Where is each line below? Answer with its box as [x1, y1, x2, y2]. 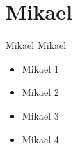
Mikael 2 [22, 85, 59, 99]
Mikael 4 [22, 132, 59, 146]
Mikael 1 [22, 61, 59, 76]
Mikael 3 [22, 108, 59, 122]
